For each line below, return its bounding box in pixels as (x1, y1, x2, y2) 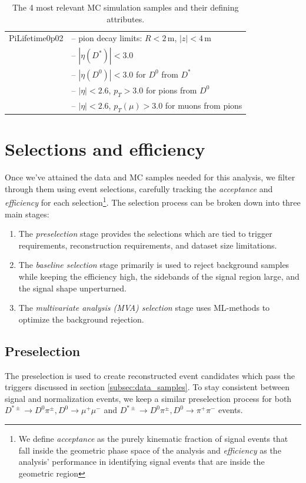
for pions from (145, 83, 197, 96)
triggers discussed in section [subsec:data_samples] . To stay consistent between (5, 381, 290, 393)
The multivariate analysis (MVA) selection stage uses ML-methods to (18, 301, 270, 314)
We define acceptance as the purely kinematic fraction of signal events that (18, 432, 288, 445)
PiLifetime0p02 (9, 32, 64, 44)
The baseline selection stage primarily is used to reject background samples (18, 259, 290, 271)
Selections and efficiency (5, 137, 205, 161)
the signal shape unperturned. (18, 281, 127, 294)
